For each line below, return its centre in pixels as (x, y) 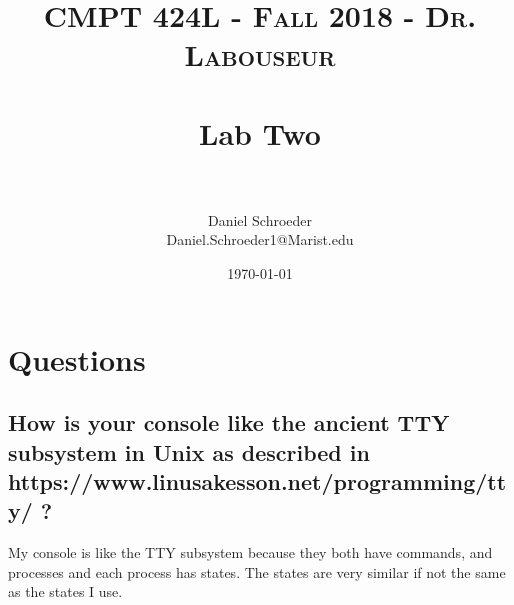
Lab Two (260, 132)
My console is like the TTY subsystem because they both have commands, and (250, 552)
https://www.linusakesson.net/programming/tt (257, 481)
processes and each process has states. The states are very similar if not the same (257, 571)
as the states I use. (65, 591)
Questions (77, 358)
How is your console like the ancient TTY (229, 422)
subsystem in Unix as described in (189, 451)
